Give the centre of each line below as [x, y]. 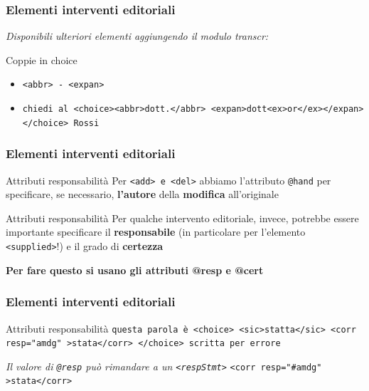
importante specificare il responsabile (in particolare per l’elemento [156, 232]
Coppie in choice [42, 59]
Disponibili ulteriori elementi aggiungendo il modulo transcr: [137, 36]
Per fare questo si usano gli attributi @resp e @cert [135, 270]
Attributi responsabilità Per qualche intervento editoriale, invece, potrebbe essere [182, 218]
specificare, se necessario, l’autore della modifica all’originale [142, 194]
